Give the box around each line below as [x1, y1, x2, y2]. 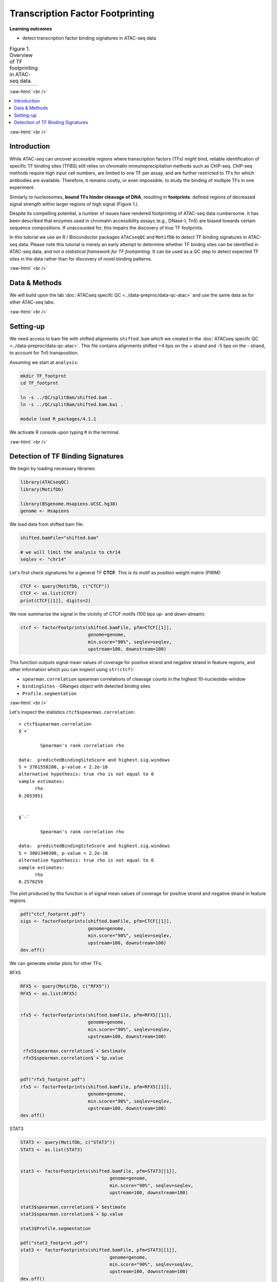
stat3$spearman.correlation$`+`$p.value [20, 1211, 123, 1217]
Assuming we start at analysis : [9, 359, 79, 365]
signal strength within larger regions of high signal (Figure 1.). [9, 201, 139, 207]
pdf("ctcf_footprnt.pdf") [20, 911, 86, 917]
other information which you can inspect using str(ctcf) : [9, 667, 135, 673]
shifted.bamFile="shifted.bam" [20, 535, 100, 540]
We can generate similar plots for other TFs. [9, 960, 103, 966]
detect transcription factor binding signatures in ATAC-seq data [22, 35, 156, 41]
